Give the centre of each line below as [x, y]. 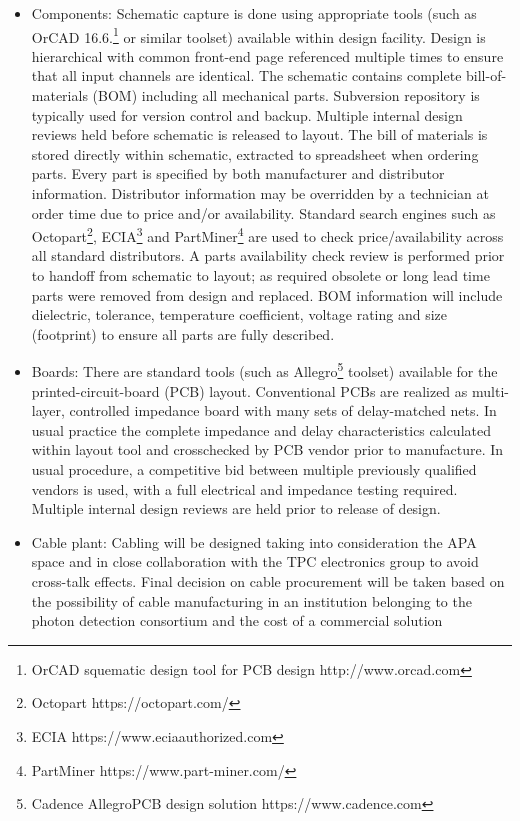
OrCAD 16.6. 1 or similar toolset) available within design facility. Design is [258, 35]
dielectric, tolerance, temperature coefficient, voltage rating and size [239, 314]
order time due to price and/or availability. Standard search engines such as [263, 212]
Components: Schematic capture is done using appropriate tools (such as [254, 13]
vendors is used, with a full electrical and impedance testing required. [244, 488]
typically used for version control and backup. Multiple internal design [247, 114]
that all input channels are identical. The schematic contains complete [246, 75]
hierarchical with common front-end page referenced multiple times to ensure [267, 55]
